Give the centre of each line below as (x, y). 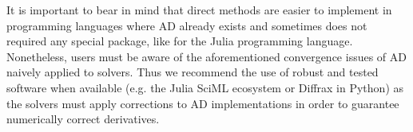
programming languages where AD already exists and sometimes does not (187, 25)
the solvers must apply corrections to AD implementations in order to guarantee (203, 103)
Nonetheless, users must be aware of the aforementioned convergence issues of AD (206, 56)
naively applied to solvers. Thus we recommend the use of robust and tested (193, 72)
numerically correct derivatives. (83, 119)
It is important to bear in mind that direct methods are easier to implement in (199, 10)
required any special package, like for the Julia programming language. (180, 41)
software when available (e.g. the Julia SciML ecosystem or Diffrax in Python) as (205, 87)
